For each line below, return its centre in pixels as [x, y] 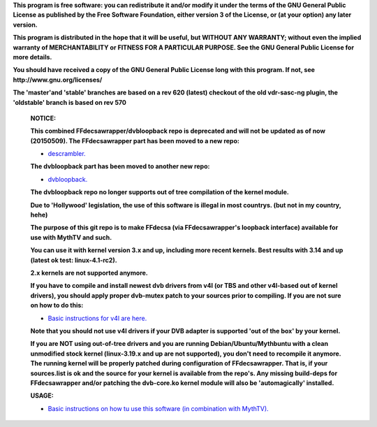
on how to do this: [57, 305]
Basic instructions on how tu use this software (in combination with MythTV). [158, 408]
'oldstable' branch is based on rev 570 [70, 102]
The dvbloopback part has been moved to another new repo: [120, 166]
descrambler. [67, 154]
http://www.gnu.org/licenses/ [58, 80]
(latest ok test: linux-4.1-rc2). [74, 260]
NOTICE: [43, 118]
